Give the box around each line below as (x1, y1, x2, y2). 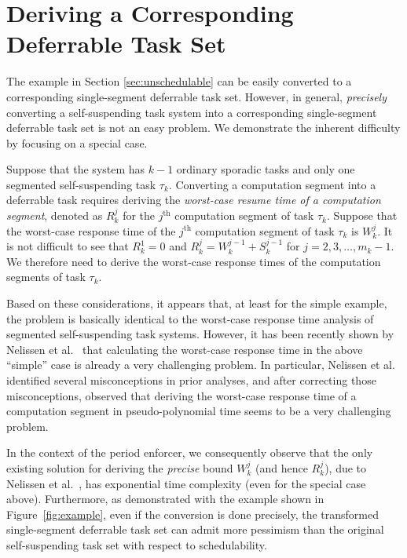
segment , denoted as (6, 207, 103, 224)
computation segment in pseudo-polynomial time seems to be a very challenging (6, 403, 391, 419)
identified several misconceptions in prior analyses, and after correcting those (6, 372, 376, 388)
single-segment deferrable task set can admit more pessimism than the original (6, 521, 384, 538)
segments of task (6, 268, 86, 285)
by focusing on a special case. (6, 134, 148, 151)
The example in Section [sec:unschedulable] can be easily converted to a (6, 73, 352, 89)
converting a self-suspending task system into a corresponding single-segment (6, 104, 377, 120)
